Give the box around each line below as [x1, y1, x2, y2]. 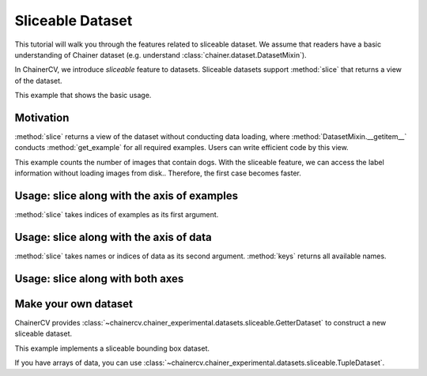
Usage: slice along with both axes [14, 272, 184, 285]
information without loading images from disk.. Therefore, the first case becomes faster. [14, 168, 302, 178]
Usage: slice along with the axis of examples [14, 190, 239, 202]
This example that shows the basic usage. [14, 91, 152, 100]
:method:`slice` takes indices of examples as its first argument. [14, 210, 219, 220]
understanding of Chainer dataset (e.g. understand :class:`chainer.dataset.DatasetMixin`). [14, 50, 308, 59]
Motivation [14, 111, 70, 124]
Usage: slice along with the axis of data [14, 230, 213, 244]
